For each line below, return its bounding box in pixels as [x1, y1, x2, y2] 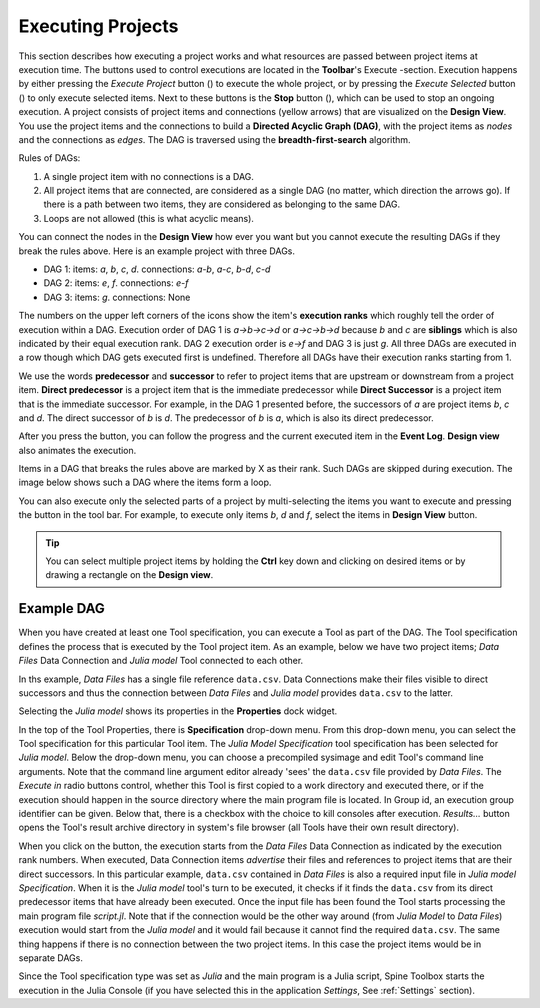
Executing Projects [18, 15, 179, 37]
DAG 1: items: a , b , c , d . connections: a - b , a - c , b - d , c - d [43, 263, 271, 275]
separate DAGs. [18, 951, 84, 964]
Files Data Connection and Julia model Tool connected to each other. [18, 655, 304, 667]
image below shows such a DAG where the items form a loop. [18, 476, 272, 489]
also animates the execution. [18, 444, 137, 456]
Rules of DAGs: [18, 152, 81, 164]
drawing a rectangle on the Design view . [45, 569, 214, 581]
